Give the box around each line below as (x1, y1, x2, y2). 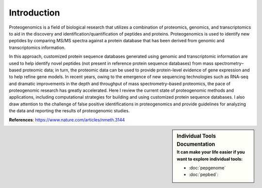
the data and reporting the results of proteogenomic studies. (9, 108, 130, 114)
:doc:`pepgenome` (189, 165, 226, 171)
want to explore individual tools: (177, 156, 243, 162)
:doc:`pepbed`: (189, 171, 218, 177)
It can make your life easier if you (177, 149, 245, 155)
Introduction (9, 7, 60, 18)
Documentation (177, 141, 215, 148)
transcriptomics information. (9, 44, 65, 51)
